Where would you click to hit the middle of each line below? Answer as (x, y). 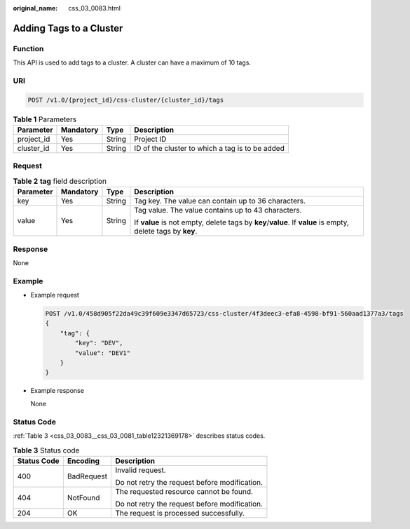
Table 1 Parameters (45, 119)
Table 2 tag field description (60, 181)
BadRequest (87, 476)
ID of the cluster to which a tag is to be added (210, 149)
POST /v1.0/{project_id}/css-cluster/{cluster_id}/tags (126, 100)
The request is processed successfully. (180, 513)
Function (28, 48)
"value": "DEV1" (103, 353)
